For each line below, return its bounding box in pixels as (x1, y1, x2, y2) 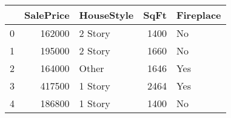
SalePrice (24, 8, 70, 22)
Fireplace (176, 8, 221, 22)
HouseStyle (79, 8, 134, 22)
